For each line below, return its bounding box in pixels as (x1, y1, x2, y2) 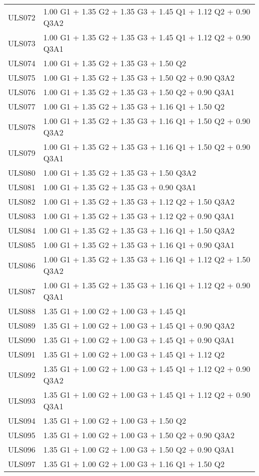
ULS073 (8, 37, 35, 49)
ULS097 (8, 458, 35, 470)
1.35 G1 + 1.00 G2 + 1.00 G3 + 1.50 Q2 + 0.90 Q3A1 (43, 444, 235, 455)
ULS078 (8, 120, 35, 132)
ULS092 (8, 368, 35, 380)
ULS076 (8, 86, 35, 98)
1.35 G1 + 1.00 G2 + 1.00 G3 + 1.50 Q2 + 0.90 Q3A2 (43, 429, 235, 441)
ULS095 (8, 429, 35, 441)
